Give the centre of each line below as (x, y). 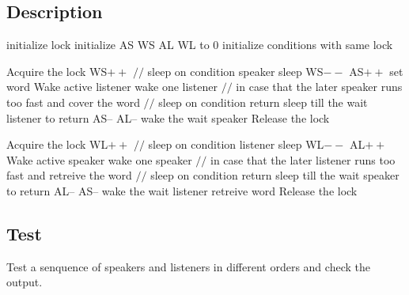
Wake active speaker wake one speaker (99, 159)
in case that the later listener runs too (303, 159)
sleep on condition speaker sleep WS (235, 71)
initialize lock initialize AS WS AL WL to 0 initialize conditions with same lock (200, 45)
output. (25, 282)
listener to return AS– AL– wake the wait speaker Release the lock (168, 117)
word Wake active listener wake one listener (112, 87)
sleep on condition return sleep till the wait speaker (275, 175)
